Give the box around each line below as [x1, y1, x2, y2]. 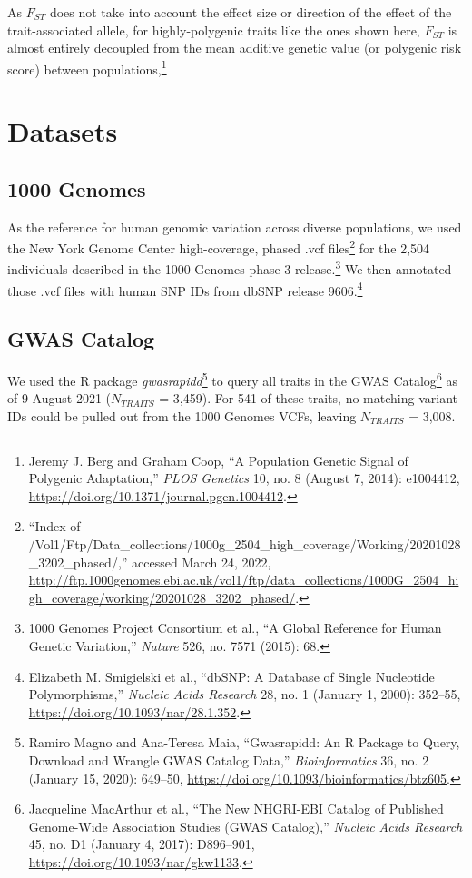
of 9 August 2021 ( [7, 389, 112, 408]
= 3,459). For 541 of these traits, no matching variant [159, 389, 457, 408]
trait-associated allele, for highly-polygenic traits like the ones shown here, [7, 20, 420, 39]
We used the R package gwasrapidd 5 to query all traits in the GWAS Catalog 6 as [7, 369, 457, 390]
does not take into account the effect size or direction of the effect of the [49, 3, 452, 21]
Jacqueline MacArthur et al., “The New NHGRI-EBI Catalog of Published [28, 799, 444, 818]
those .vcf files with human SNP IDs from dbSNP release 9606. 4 [7, 278, 363, 300]
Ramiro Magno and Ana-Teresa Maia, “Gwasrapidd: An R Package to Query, [28, 733, 460, 752]
